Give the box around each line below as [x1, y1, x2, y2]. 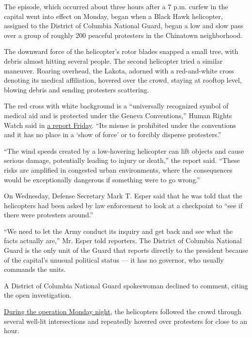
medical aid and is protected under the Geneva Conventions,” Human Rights [4, 110, 232, 120]
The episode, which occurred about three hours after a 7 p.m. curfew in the [4, 1, 228, 11]
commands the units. [4, 264, 66, 274]
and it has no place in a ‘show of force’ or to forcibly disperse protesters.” [4, 129, 221, 140]
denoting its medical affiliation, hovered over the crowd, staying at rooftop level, [4, 75, 242, 85]
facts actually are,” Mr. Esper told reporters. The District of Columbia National [4, 235, 242, 246]
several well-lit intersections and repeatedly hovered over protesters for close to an [4, 316, 247, 326]
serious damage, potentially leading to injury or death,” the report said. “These [4, 155, 240, 165]
